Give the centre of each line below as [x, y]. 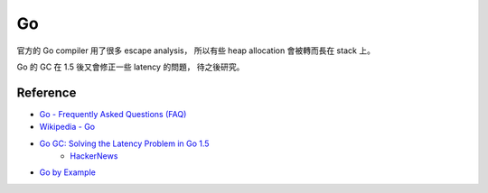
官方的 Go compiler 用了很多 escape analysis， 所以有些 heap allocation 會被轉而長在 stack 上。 [196, 51]
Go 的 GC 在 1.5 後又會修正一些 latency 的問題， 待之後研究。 [131, 67]
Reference [47, 92]
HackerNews [94, 156]
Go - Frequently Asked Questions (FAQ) [113, 114]
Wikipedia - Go [67, 127]
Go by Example [68, 172]
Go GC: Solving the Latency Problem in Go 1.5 [124, 143]
